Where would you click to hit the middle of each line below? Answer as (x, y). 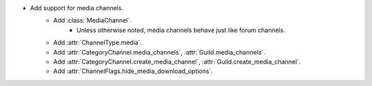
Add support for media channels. (77, 8)
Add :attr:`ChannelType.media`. (98, 43)
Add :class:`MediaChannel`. (93, 20)
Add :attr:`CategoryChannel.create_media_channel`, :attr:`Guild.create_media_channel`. (177, 61)
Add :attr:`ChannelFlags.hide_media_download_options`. (133, 71)
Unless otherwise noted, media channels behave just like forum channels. (181, 30)
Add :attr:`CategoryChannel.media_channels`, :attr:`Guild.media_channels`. (159, 52)
